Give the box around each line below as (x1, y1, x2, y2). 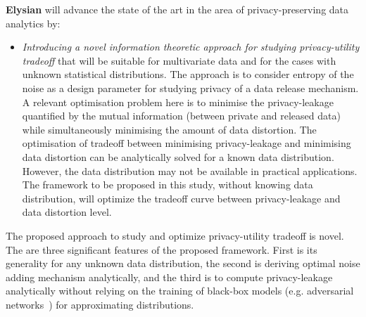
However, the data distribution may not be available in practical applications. (22, 163, 358, 178)
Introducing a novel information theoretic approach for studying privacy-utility (22, 39, 360, 54)
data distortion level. (22, 205, 112, 219)
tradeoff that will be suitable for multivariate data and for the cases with (22, 53, 336, 67)
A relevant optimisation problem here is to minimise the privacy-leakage (22, 94, 334, 109)
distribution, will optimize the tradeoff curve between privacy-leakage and (22, 190, 341, 205)
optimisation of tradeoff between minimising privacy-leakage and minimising (22, 136, 351, 150)
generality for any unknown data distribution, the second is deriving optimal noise (6, 256, 360, 271)
